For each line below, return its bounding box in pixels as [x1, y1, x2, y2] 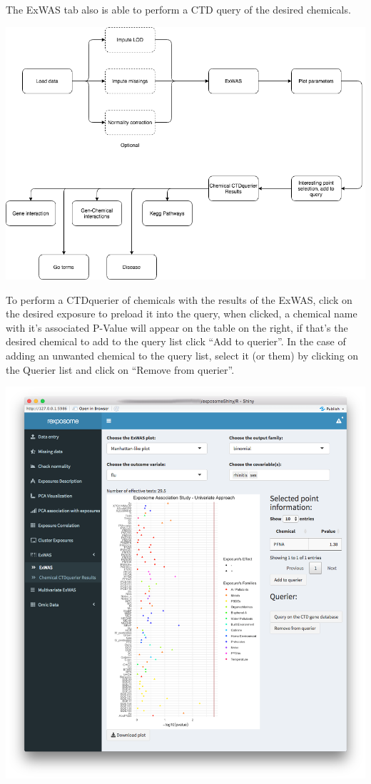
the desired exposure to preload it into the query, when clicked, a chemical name [6, 306, 357, 321]
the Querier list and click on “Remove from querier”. [6, 362, 235, 377]
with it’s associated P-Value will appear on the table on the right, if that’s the [6, 320, 348, 335]
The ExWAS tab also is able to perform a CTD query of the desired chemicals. [6, 2, 351, 16]
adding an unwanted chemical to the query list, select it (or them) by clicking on [6, 347, 359, 362]
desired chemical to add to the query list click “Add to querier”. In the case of [6, 334, 346, 349]
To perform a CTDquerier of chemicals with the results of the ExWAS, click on [6, 292, 352, 307]
